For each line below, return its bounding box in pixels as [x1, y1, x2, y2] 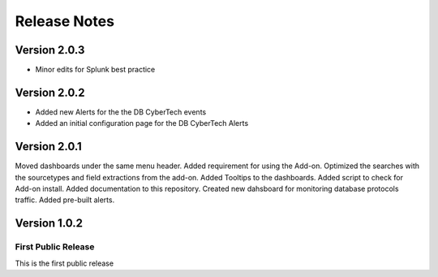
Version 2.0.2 [15, 85, 85, 99]
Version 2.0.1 [15, 140, 83, 154]
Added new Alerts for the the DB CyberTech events [35, 106, 207, 117]
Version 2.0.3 [15, 43, 85, 57]
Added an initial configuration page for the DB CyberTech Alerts [35, 119, 249, 128]
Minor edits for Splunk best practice [35, 65, 156, 75]
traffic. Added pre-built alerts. [15, 195, 115, 205]
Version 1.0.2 [15, 216, 84, 231]
